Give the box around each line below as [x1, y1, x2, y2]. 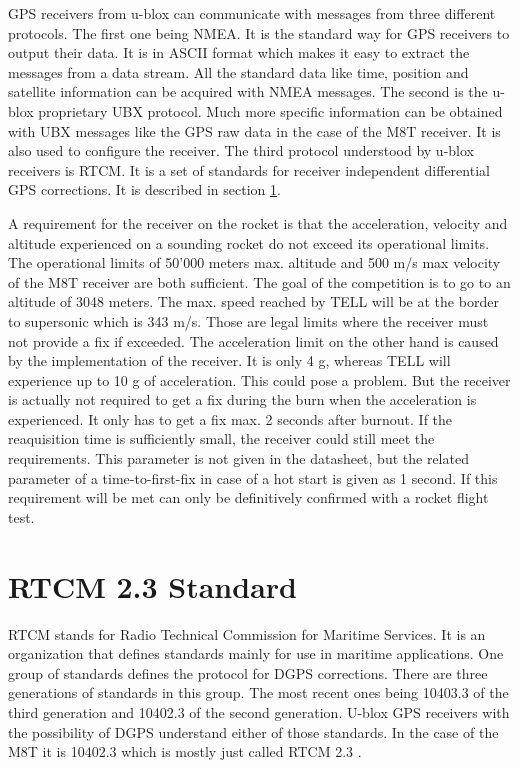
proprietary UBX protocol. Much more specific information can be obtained [38, 100, 503, 121]
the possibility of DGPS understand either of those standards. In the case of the [8, 721, 499, 742]
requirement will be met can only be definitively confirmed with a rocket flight [8, 487, 489, 508]
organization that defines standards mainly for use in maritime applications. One [8, 643, 504, 664]
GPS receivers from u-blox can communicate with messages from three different [8, 3, 496, 23]
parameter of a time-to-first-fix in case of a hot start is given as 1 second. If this [8, 467, 498, 488]
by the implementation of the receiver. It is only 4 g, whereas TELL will [8, 350, 451, 371]
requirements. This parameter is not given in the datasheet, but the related [8, 448, 469, 469]
